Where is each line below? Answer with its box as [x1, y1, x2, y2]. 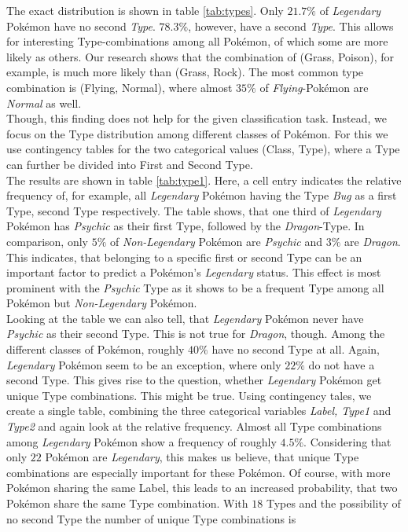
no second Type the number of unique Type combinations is [6, 510, 296, 526]
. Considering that [303, 433, 391, 449]
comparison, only [6, 233, 88, 249]
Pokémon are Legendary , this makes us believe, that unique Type [45, 449, 359, 465]
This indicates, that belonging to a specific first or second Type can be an [6, 248, 362, 265]
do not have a [308, 356, 375, 372]
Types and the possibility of [266, 495, 401, 511]
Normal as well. [6, 94, 82, 111]
